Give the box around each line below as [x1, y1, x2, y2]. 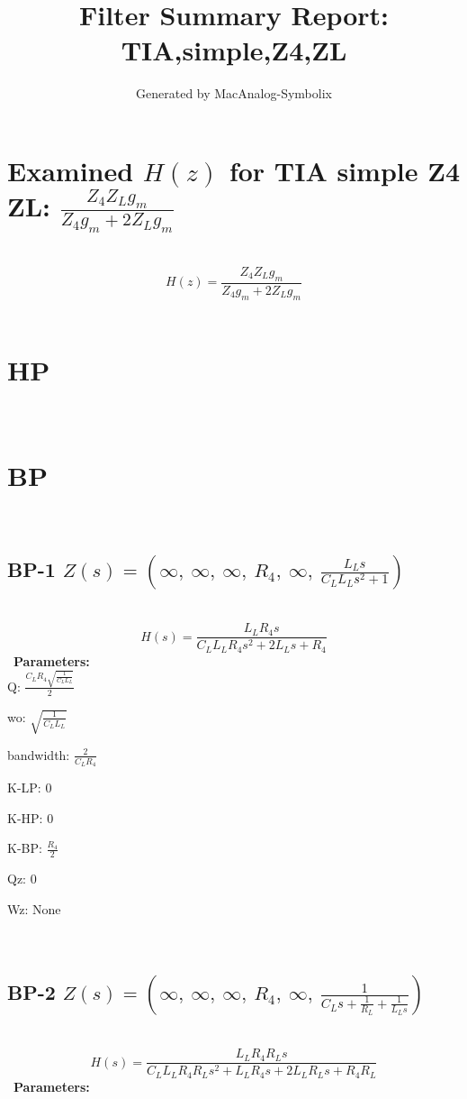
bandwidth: [7, 745, 70, 764]
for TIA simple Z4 [229, 151, 461, 188]
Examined [7, 151, 134, 188]
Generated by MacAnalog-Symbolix [136, 84, 332, 103]
